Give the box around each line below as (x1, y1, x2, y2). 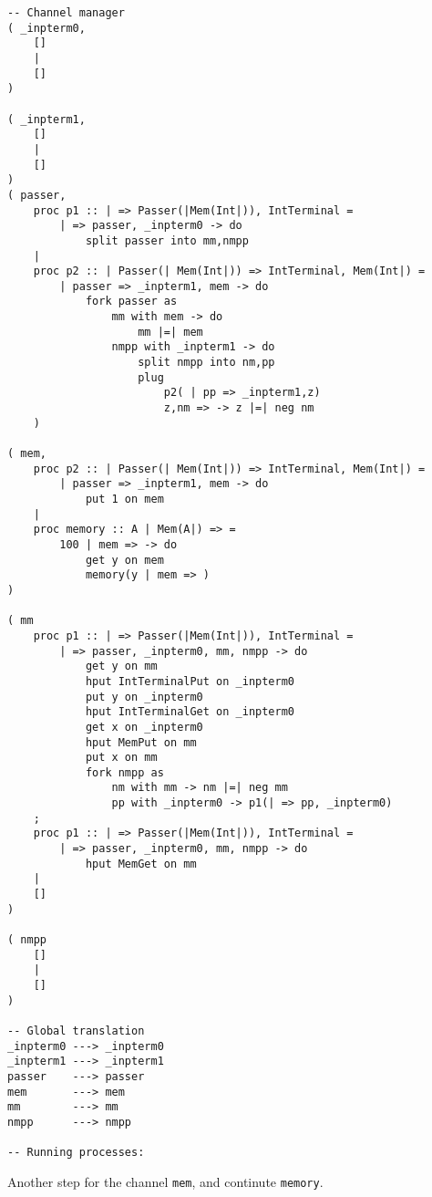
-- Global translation (7, 1024, 145, 1037)
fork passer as (85, 295, 178, 308)
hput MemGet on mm (85, 857, 197, 870)
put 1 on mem (85, 493, 164, 505)
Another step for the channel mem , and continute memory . (7, 1171, 324, 1191)
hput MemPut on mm (85, 735, 197, 749)
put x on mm (85, 751, 158, 765)
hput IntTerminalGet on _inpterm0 (85, 705, 294, 719)
